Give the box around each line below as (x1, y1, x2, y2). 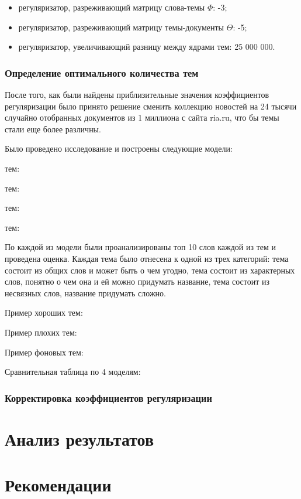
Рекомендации (5, 473, 112, 497)
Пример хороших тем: (5, 306, 83, 319)
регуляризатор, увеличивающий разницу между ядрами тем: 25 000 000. (18, 40, 275, 53)
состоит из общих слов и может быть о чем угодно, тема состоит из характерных (5, 264, 295, 276)
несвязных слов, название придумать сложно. (5, 286, 166, 299)
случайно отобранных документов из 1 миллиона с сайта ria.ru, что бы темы (5, 111, 279, 124)
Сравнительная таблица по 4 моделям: (5, 365, 141, 378)
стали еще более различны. (5, 122, 101, 135)
